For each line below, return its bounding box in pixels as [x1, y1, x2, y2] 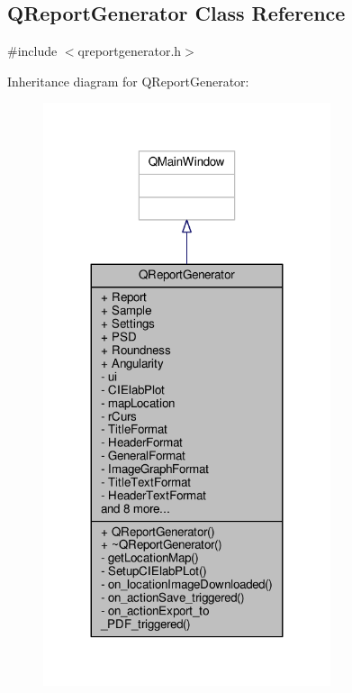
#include [7, 41, 58, 60]
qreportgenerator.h [77, 41, 182, 60]
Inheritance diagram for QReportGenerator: [7, 71, 249, 90]
